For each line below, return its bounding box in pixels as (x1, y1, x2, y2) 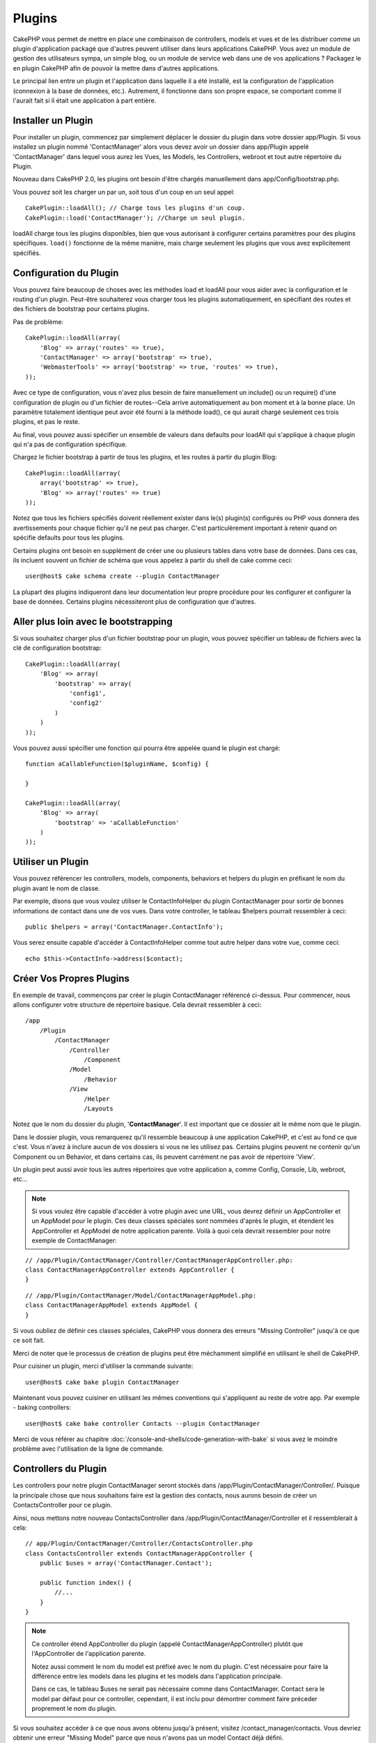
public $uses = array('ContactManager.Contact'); (39, 1559, 212, 1567)
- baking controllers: (13, 1403, 72, 1412)
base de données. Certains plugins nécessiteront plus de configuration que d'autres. (13, 598, 256, 606)
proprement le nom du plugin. (31, 1705, 117, 1713)
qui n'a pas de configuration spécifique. (13, 440, 127, 449)
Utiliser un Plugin (13, 856, 89, 868)
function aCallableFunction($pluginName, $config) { (25, 760, 209, 768)
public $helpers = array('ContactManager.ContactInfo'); (25, 922, 224, 931)
